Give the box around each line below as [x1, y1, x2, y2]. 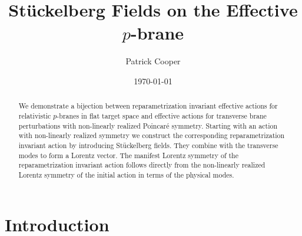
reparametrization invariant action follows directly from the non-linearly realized [18, 160, 266, 170]
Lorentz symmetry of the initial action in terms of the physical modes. [18, 169, 234, 179]
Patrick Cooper [125, 55, 181, 67]
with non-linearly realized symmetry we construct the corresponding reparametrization [18, 130, 285, 140]
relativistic [18, 110, 51, 120]
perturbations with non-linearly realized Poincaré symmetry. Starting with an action [18, 120, 278, 130]
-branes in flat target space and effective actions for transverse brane [57, 110, 267, 120]
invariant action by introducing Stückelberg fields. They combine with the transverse [18, 140, 278, 150]
